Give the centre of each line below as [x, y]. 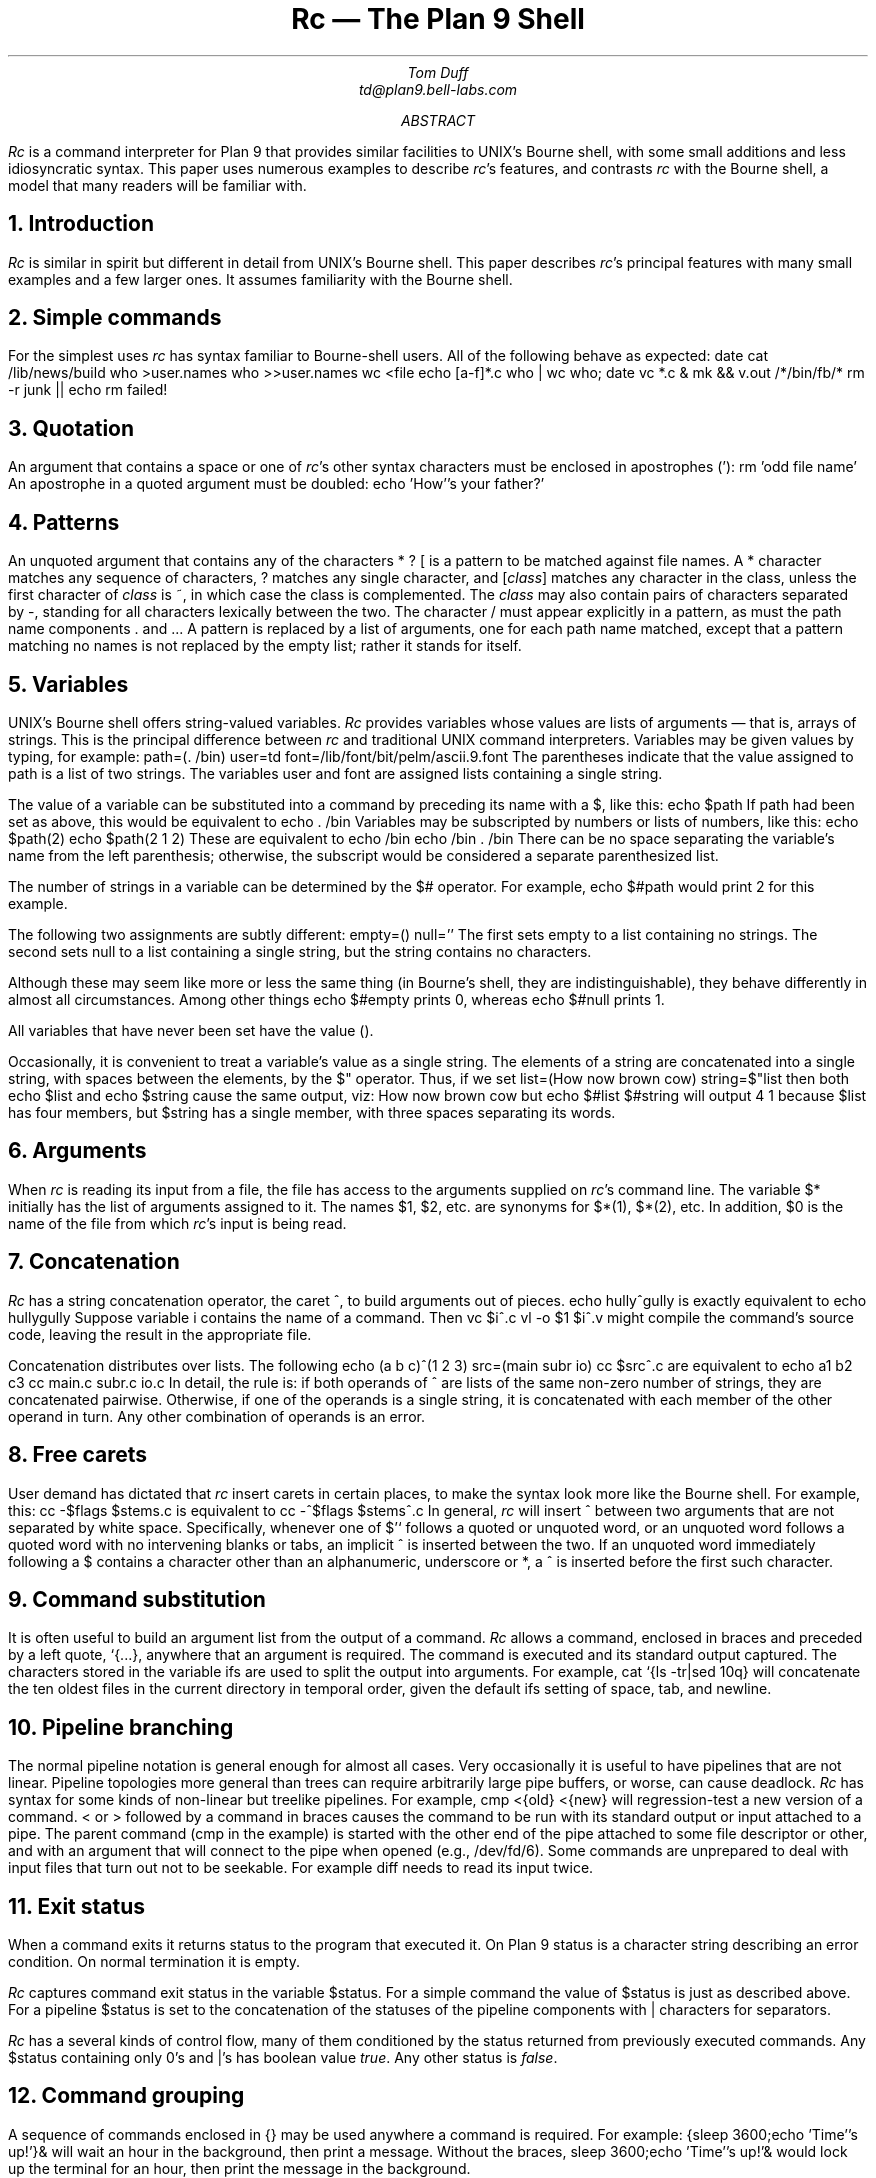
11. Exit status [77, 1906]
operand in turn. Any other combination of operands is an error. [216, 1416]
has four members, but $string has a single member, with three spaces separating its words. [312, 1112]
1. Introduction [81, 224]
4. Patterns [64, 522]
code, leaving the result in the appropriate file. [160, 1334]
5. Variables [68, 684]
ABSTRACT [438, 120]
